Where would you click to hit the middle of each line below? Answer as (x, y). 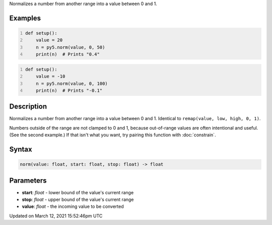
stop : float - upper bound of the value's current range (78, 200)
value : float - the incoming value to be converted (73, 206)
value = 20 (49, 40)
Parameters (28, 180)
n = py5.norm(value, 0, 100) (72, 83)
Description (28, 107)
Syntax (21, 150)
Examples (25, 18)
